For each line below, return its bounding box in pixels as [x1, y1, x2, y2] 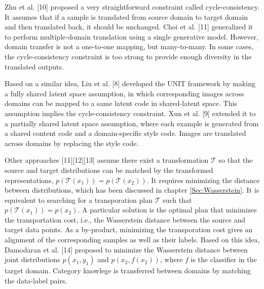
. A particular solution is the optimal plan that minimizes [78, 204, 257, 215]
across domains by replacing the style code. [5, 137, 139, 148]
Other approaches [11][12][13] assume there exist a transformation [5, 155, 209, 165]
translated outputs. [5, 61, 64, 71]
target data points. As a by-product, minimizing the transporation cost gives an [5, 224, 253, 235]
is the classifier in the [191, 254, 257, 265]
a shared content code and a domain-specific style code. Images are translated [5, 128, 246, 138]
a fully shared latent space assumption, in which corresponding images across [5, 88, 244, 98]
